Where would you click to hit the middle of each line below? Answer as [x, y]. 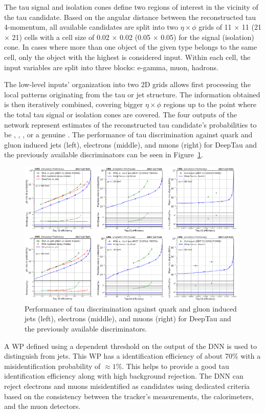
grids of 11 [215, 27]
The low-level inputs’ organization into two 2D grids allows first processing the [127, 84]
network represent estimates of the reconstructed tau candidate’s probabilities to [130, 124]
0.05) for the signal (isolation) [207, 37]
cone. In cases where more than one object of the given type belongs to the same [131, 47]
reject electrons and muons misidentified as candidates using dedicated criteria [127, 386]
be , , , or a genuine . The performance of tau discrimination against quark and [128, 135]
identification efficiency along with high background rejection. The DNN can [124, 376]
